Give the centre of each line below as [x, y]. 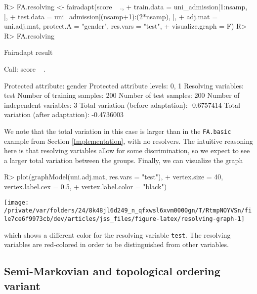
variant [22, 285]
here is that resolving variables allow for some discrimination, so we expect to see [127, 150]
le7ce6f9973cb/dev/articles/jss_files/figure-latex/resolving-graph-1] [124, 219]
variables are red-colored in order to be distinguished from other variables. [116, 244]
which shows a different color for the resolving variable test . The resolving [117, 234]
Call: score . [25, 68]
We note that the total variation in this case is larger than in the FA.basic [118, 131]
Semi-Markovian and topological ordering [112, 271]
